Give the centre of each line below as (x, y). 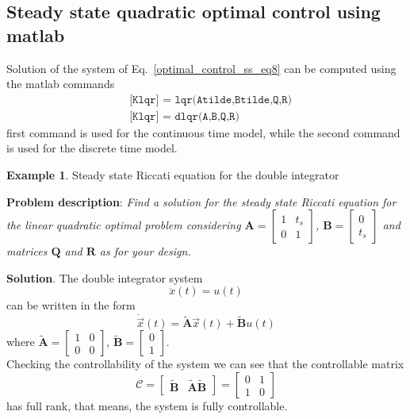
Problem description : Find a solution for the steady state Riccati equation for (201, 201)
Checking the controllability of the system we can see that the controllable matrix (205, 364)
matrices (27, 251)
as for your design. (145, 251)
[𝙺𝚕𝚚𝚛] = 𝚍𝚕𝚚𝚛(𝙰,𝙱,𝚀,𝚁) (184, 116)
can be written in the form (71, 305)
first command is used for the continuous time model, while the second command (203, 132)
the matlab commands (61, 84)
